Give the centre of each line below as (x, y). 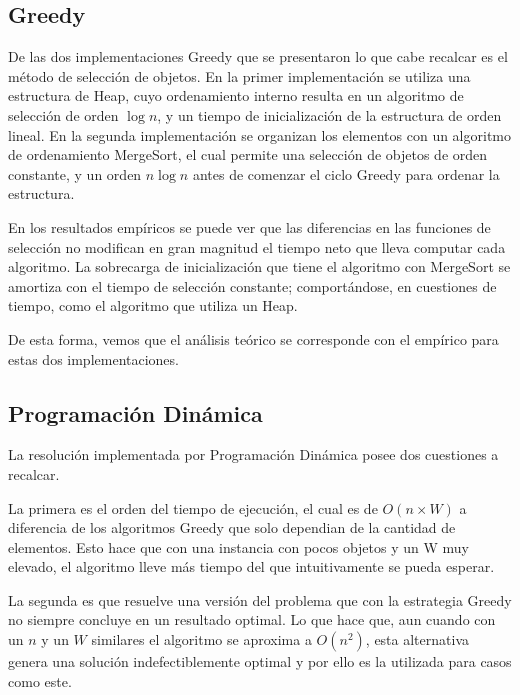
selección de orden (63, 114)
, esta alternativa (417, 639)
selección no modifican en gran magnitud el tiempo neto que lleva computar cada (257, 246)
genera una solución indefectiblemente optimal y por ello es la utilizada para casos (260, 661)
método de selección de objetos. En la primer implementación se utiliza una (239, 75)
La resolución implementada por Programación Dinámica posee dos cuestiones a (253, 454)
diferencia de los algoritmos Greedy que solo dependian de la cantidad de (232, 527)
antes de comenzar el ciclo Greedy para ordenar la (346, 173)
